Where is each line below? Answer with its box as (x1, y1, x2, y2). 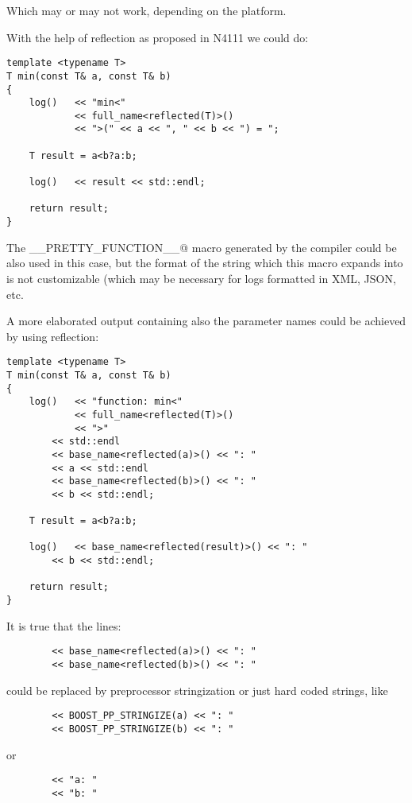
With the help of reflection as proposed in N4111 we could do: (6, 29, 309, 45)
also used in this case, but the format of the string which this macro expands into (6, 254, 403, 271)
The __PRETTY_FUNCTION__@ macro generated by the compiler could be (6, 239, 397, 255)
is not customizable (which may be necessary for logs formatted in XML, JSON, (6, 270, 396, 286)
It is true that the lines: (6, 617, 121, 634)
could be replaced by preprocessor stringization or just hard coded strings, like (6, 681, 388, 698)
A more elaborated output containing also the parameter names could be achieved (6, 312, 406, 329)
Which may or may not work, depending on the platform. (6, 2, 287, 18)
